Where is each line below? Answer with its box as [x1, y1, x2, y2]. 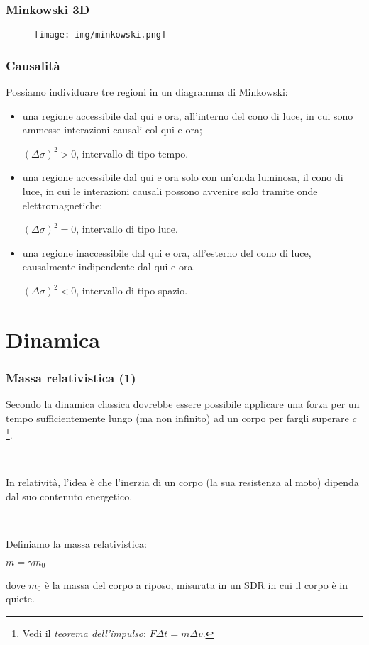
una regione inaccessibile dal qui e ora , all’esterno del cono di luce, [22, 245, 312, 260]
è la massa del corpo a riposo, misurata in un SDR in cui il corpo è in [44, 577, 348, 592]
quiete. [6, 591, 35, 606]
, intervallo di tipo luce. [76, 221, 178, 236]
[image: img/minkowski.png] [34, 30, 167, 40]
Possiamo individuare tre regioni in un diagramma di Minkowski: [6, 84, 288, 99]
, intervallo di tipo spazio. [76, 283, 188, 298]
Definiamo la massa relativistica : [6, 536, 147, 551]
